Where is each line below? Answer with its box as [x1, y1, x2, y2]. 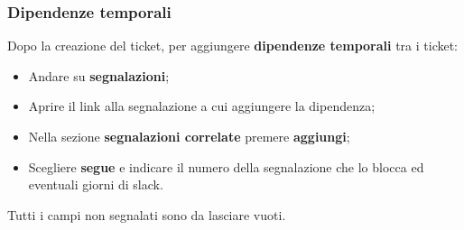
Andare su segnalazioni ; [28, 66, 170, 85]
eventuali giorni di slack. [28, 175, 163, 194]
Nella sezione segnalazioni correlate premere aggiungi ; [28, 127, 350, 145]
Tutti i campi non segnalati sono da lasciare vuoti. [7, 205, 286, 224]
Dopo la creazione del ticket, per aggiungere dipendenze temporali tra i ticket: [7, 36, 459, 55]
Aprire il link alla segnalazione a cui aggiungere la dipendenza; [28, 97, 376, 115]
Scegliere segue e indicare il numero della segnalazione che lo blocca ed [28, 157, 424, 176]
